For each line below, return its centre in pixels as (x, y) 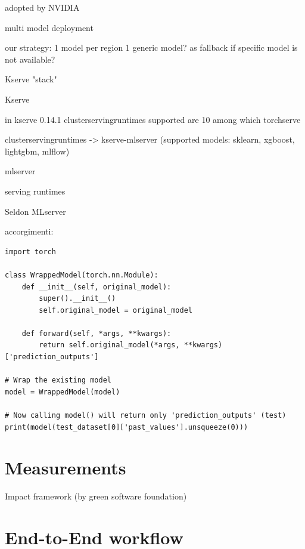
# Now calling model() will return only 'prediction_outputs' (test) (146, 416)
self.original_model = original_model (116, 310)
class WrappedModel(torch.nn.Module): (82, 275)
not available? (30, 59)
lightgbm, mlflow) (37, 151)
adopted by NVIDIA (42, 7)
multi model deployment (49, 27)
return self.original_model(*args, (109, 345)
